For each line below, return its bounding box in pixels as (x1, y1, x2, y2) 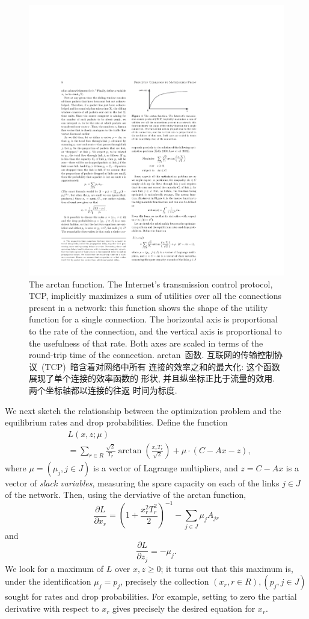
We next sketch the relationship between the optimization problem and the (5, 404, 281, 416)
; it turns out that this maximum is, (161, 562, 293, 574)
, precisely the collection (120, 575, 209, 588)
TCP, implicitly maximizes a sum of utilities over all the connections (29, 289, 282, 302)
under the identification (5, 575, 91, 588)
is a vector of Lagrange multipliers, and (93, 461, 238, 474)
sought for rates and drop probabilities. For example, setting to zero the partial (5, 590, 297, 603)
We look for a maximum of (5, 562, 104, 574)
